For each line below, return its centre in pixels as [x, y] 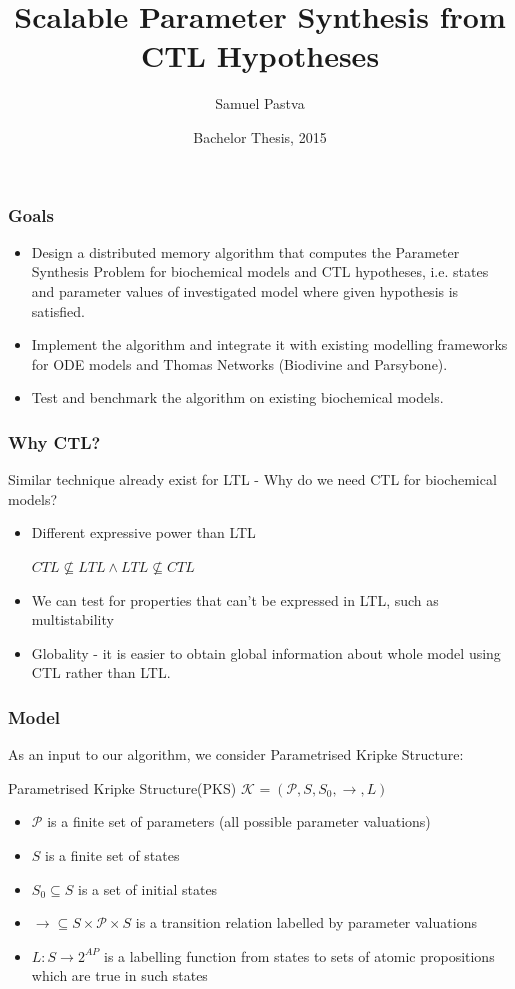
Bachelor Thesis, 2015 [260, 136]
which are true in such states [119, 975]
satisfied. [58, 310]
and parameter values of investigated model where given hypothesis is [245, 290]
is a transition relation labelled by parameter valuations [306, 922]
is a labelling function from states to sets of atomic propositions [299, 955]
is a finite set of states [112, 854]
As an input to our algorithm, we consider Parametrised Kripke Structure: [236, 754]
